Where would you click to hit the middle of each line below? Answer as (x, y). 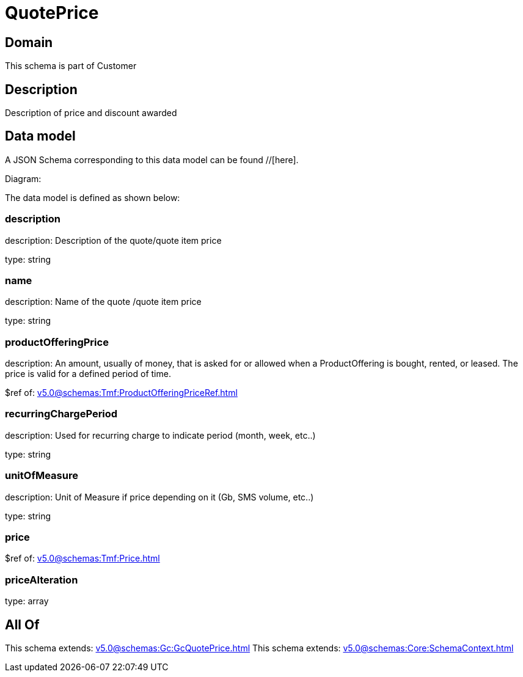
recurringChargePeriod (61, 414)
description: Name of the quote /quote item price (103, 302)
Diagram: (23, 178)
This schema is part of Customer (71, 66)
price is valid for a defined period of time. (88, 374)
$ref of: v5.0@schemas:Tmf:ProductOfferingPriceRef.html (121, 393)
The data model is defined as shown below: (93, 197)
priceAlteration (42, 580)
